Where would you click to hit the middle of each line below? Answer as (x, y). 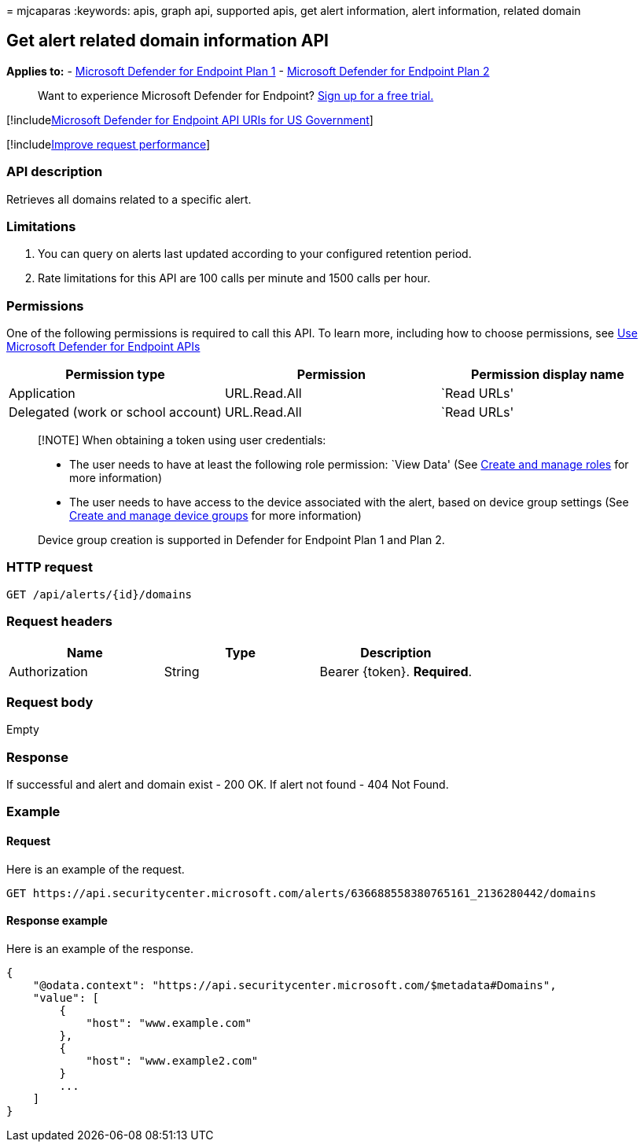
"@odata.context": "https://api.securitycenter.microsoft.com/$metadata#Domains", (294, 985)
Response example (57, 921)
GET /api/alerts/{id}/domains (99, 594)
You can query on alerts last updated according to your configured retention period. (255, 254)
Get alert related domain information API (167, 41)
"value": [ (66, 997)
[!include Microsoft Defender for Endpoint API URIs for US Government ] (190, 120)
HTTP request (50, 567)
